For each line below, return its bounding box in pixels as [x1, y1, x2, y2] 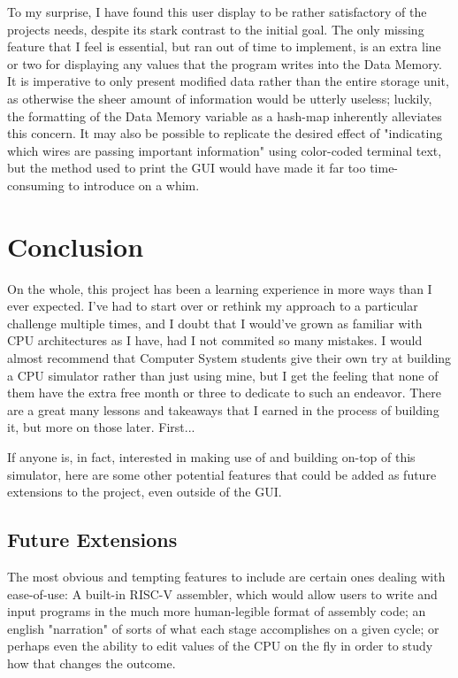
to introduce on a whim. [68, 175, 200, 194]
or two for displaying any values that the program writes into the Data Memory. [7, 54, 442, 73]
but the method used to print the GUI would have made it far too [7, 158, 366, 177]
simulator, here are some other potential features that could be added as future [7, 465, 437, 483]
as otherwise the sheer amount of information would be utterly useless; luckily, [7, 89, 432, 107]
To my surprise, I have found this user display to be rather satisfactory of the [7, 3, 427, 20]
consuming [7, 175, 65, 194]
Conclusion [7, 227, 144, 264]
